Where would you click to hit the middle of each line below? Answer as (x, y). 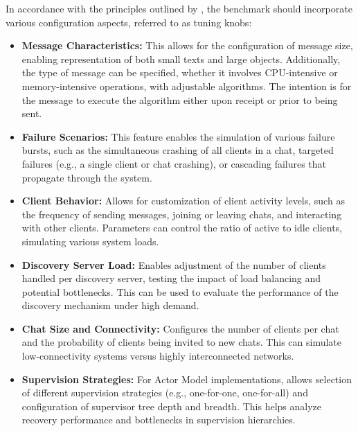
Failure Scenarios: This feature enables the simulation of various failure (178, 136)
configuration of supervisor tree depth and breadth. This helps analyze (172, 406)
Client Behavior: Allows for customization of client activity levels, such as (183, 201)
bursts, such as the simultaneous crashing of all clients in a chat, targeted (178, 150)
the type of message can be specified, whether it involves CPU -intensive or (180, 72)
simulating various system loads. (90, 241)
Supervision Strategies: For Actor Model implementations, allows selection (187, 379)
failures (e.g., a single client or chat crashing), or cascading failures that (174, 163)
